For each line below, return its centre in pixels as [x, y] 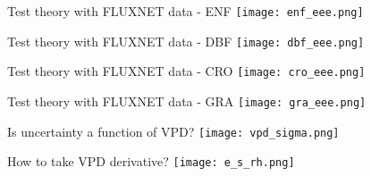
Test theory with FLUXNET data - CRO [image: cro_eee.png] [186, 71]
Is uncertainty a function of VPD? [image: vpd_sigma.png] [173, 131]
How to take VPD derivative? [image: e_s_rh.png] [151, 161]
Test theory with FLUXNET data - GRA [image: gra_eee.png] [187, 101]
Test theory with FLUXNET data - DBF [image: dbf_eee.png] [186, 41]
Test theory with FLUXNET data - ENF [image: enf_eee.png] [185, 11]
